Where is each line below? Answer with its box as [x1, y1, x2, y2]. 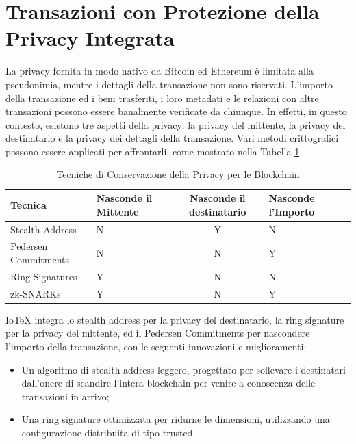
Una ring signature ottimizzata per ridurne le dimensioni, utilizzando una [21, 412, 330, 426]
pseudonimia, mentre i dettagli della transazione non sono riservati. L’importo [5, 77, 333, 91]
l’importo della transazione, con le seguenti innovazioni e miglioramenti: [5, 339, 307, 353]
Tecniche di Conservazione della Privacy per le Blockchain [56, 167, 300, 181]
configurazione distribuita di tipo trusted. [21, 425, 196, 439]
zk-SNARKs [10, 286, 61, 300]
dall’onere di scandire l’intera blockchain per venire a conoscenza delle [21, 376, 316, 390]
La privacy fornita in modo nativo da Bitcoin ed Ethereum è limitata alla [5, 64, 314, 78]
